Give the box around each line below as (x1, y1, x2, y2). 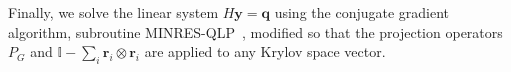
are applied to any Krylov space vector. (144, 41, 386, 62)
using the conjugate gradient (274, 2, 450, 22)
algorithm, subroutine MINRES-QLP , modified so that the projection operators (8, 21, 503, 42)
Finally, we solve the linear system (8, 2, 219, 22)
